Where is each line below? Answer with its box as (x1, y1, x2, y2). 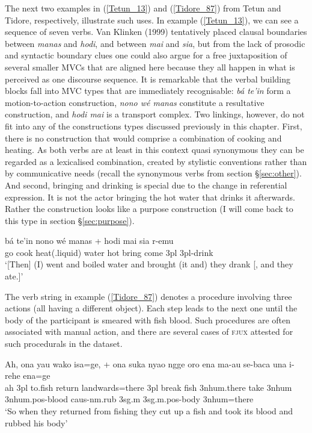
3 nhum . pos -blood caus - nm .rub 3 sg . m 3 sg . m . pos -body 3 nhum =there (5, 393, 254, 405)
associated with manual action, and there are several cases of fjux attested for (5, 325, 293, 338)
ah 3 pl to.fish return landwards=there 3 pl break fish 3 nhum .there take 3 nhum (5, 381, 292, 393)
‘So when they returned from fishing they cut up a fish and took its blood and (5, 405, 293, 417)
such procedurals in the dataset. (5, 337, 123, 350)
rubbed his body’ (5, 416, 68, 429)
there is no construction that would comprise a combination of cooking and (5, 131, 282, 144)
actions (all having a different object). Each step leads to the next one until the (5, 302, 298, 314)
